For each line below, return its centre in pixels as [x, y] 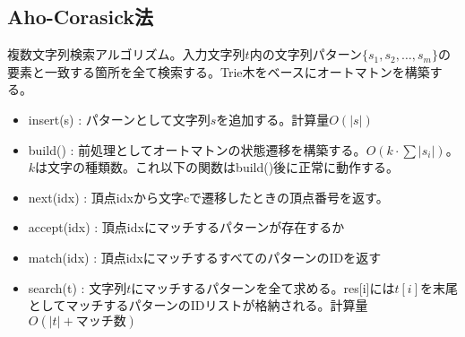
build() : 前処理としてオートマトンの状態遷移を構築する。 [197, 149]
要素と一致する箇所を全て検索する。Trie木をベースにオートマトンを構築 [219, 71]
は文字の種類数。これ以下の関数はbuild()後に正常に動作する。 [217, 167]
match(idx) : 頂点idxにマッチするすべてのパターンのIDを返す [205, 257]
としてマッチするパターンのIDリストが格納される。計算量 [198, 305]
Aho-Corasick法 [81, 17]
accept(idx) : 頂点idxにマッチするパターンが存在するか [186, 227]
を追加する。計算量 [273, 119]
